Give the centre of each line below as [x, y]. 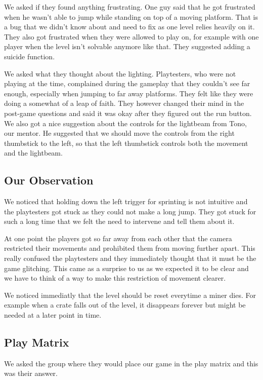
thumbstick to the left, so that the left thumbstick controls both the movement [126, 143]
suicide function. [30, 56]
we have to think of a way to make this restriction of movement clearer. [115, 278]
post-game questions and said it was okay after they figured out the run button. [128, 113]
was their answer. [31, 373]
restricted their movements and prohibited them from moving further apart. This [130, 248]
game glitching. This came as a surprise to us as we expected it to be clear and [126, 268]
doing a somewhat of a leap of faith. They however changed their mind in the [124, 103]
